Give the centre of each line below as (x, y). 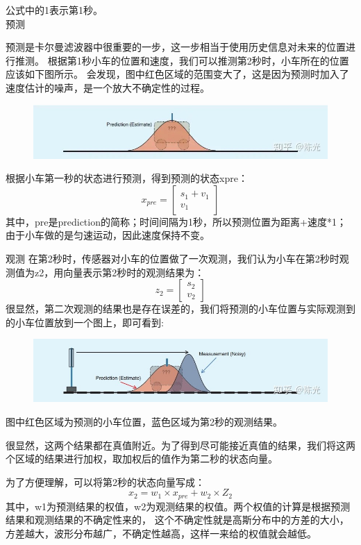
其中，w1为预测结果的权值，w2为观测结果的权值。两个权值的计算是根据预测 (178, 506)
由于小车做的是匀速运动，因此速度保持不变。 (108, 235)
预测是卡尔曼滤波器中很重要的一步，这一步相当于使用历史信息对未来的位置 (176, 47)
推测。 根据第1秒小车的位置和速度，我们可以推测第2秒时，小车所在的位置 (182, 60)
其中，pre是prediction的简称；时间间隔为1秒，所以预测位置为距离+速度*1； (176, 221)
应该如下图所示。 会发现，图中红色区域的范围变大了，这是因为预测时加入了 (177, 74)
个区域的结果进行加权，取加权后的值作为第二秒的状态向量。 (142, 459)
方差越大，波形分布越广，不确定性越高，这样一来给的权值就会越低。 (161, 534)
